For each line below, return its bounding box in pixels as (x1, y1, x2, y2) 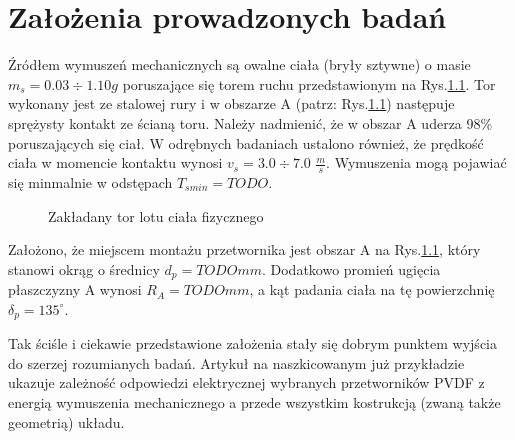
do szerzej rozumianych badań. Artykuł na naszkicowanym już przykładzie (8, 352, 465, 373)
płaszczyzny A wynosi (8, 279, 142, 300)
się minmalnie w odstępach (8, 171, 173, 192)
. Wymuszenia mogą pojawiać (326, 152, 507, 173)
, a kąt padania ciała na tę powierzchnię (249, 279, 495, 300)
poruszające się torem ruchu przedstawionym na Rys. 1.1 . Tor (122, 73, 496, 94)
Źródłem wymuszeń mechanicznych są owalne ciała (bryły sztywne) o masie (8, 54, 471, 75)
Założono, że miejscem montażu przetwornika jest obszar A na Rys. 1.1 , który (8, 239, 481, 260)
